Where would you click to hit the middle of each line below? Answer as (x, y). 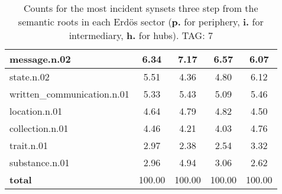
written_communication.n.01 (69, 94)
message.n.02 (40, 59)
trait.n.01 (29, 145)
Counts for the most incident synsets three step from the (141, 8)
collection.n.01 (39, 128)
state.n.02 (30, 77)
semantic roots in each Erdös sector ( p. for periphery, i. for (141, 22)
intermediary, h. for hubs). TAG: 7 (141, 35)
